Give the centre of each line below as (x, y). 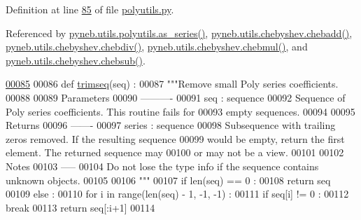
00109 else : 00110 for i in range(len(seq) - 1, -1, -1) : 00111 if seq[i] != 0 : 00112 (177, 194)
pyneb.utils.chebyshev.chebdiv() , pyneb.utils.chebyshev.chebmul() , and (157, 47)
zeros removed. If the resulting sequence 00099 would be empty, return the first (175, 138)
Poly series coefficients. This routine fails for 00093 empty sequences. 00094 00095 (180, 111)
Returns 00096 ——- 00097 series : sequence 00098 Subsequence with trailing (171, 125)
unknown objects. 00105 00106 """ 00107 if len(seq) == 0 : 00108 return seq (168, 180)
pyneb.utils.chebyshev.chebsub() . (76, 60)
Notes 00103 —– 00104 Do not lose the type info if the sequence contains (162, 166)
